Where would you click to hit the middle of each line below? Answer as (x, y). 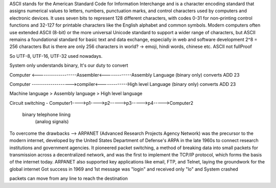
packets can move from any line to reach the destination (68, 178)
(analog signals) (52, 122)
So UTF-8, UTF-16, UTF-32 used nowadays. (56, 56)
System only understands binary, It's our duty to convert (69, 65)
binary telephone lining (47, 114)
